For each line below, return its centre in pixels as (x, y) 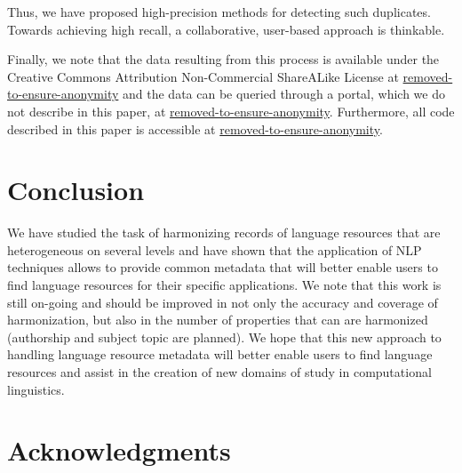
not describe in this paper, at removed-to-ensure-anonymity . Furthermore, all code (231, 111)
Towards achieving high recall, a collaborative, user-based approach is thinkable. (226, 29)
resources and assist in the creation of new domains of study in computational (219, 372)
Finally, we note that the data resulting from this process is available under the (223, 59)
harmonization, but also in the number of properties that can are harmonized (218, 320)
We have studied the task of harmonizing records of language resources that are (224, 232)
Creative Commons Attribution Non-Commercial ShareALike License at (203, 76)
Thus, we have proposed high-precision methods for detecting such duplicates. (219, 12)
